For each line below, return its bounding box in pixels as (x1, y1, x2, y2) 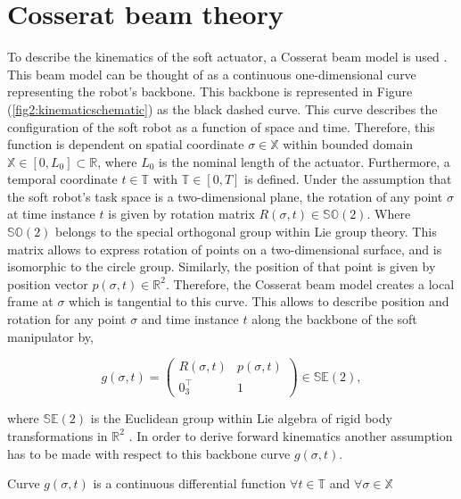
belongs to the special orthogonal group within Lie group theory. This (55, 222, 437, 241)
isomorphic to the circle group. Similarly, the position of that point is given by (7, 257, 436, 276)
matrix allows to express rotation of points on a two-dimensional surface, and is (7, 239, 442, 258)
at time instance (7, 204, 95, 223)
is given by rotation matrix (108, 204, 255, 223)
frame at (7, 292, 54, 311)
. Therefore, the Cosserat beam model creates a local (165, 274, 455, 293)
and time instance (141, 310, 239, 329)
